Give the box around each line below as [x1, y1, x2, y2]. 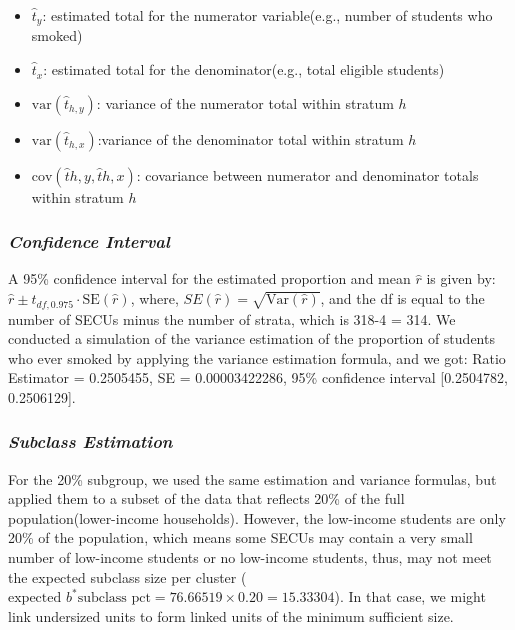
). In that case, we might [334, 586, 486, 607]
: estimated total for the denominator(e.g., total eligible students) [43, 59, 445, 80]
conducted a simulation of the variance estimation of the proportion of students [8, 328, 495, 349]
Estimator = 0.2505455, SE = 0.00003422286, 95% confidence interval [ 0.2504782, [8, 367, 508, 388]
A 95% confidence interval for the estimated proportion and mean [8, 268, 411, 289]
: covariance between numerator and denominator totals [136, 164, 479, 185]
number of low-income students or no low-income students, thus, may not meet [8, 547, 492, 568]
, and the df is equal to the [320, 288, 485, 309]
